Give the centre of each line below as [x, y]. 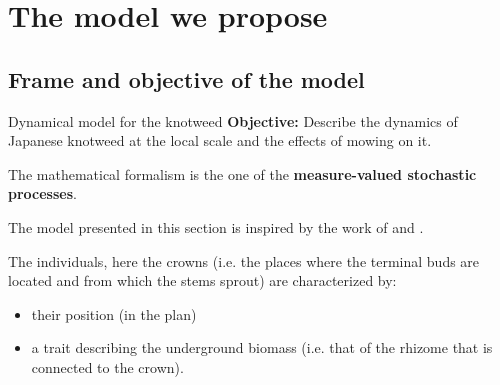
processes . [42, 193]
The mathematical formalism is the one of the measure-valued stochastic [242, 173]
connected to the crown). [107, 366]
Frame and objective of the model [186, 78]
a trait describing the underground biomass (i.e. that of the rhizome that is [262, 347]
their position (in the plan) [114, 313]
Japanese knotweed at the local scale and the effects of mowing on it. [220, 140]
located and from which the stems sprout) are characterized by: [202, 280]
